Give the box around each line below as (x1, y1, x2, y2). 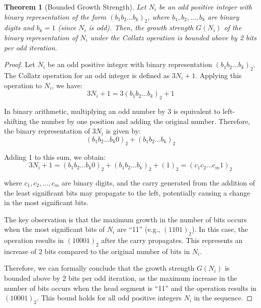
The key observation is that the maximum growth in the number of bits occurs (4, 214, 247, 224)
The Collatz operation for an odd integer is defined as (4, 70, 170, 80)
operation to (4, 80, 42, 90)
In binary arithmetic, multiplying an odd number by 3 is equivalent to (4, 105, 220, 116)
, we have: (52, 80, 82, 90)
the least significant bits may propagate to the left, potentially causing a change (4, 187, 250, 198)
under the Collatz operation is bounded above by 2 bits (90, 32, 256, 42)
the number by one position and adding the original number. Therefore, (29, 115, 250, 126)
